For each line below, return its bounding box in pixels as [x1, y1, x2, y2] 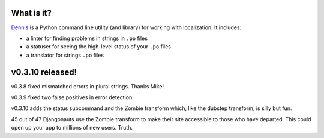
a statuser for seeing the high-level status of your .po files [26, 43, 171, 50]
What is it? [11, 8, 52, 18]
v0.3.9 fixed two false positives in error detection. [11, 93, 134, 101]
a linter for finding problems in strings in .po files [26, 35, 148, 42]
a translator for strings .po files [26, 51, 104, 59]
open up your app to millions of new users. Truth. [11, 124, 133, 131]
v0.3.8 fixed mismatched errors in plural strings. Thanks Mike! [11, 82, 164, 90]
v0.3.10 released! [11, 67, 77, 77]
